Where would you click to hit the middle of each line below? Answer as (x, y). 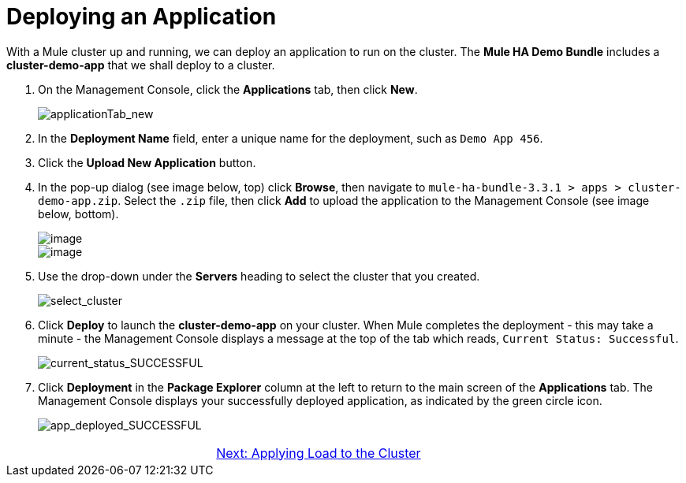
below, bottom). (78, 214)
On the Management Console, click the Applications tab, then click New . (228, 89)
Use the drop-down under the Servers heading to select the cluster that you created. (259, 276)
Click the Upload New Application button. (147, 162)
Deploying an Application (142, 17)
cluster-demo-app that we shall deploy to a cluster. (141, 65)
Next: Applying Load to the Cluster (319, 453)
